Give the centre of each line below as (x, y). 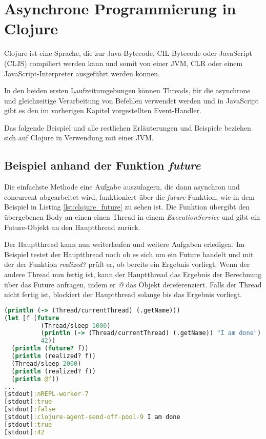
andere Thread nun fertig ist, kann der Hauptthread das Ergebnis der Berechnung (133, 274)
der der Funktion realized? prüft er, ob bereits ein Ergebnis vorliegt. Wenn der (127, 264)
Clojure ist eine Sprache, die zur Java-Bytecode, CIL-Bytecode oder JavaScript (128, 53)
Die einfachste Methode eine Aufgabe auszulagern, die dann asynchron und (122, 187)
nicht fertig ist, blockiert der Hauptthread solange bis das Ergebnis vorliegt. (123, 294)
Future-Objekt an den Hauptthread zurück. (72, 227)
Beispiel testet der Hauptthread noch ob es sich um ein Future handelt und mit (129, 254)
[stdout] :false (30, 410)
